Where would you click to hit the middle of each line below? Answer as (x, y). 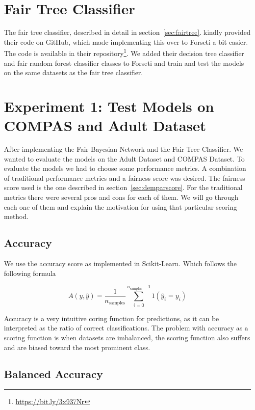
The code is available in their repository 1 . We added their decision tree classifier (124, 52)
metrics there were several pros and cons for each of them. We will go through (121, 197)
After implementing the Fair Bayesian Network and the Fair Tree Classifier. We (124, 149)
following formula (30, 273)
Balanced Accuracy (53, 373)
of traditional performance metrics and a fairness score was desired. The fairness (125, 178)
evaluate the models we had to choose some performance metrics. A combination (125, 168)
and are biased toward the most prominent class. (77, 347)
